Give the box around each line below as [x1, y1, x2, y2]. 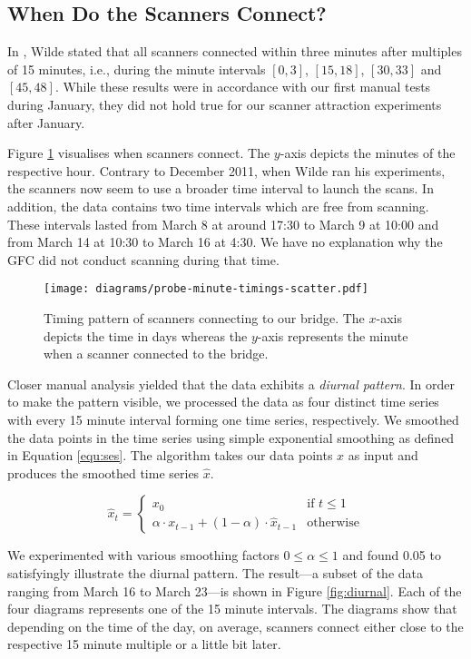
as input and [348, 446, 418, 465]
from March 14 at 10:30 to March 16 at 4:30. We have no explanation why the [7, 232, 443, 251]
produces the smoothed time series [7, 463, 200, 482]
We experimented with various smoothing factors [7, 546, 280, 565]
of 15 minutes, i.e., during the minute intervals [7, 59, 266, 78]
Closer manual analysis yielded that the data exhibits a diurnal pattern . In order [7, 374, 455, 393]
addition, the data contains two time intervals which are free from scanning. [7, 196, 429, 215]
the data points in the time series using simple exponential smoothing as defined [7, 428, 455, 447]
